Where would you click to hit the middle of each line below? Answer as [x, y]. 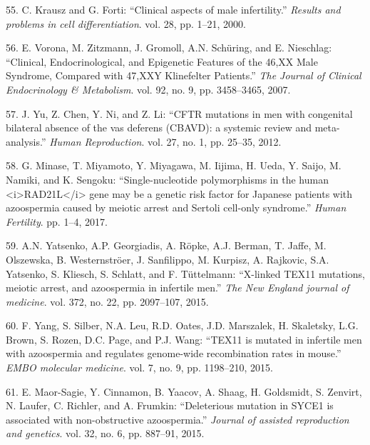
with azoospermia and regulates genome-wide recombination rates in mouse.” [174, 353]
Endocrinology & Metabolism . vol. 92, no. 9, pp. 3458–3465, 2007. [148, 89]
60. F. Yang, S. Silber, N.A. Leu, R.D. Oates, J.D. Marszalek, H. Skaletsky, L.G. [182, 325]
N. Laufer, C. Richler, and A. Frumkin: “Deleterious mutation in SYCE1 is [170, 405]
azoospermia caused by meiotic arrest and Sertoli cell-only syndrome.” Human [176, 207]
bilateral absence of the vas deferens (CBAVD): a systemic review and [159, 127]
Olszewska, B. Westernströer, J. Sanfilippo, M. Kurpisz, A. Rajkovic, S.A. [168, 259]
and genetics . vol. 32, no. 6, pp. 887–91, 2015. [105, 433]
